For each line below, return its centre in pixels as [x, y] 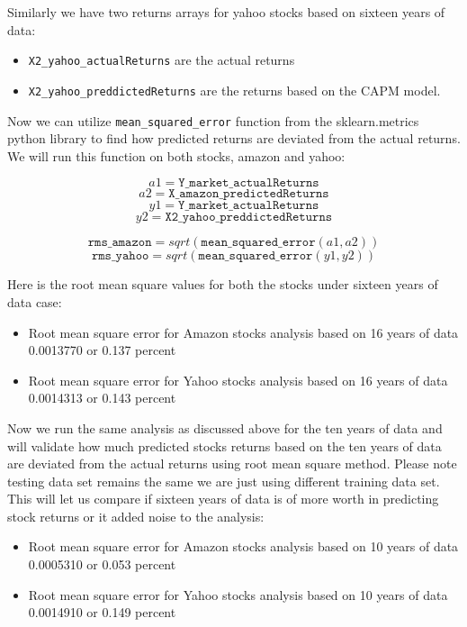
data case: [35, 301]
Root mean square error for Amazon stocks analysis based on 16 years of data [243, 332]
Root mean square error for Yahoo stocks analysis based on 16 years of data [238, 380]
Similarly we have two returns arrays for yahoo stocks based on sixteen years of [226, 12]
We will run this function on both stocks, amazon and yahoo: [176, 155]
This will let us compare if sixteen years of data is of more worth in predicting [223, 499]
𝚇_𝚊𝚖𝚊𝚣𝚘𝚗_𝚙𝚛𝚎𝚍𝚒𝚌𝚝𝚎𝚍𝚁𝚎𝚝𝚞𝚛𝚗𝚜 [249, 194]
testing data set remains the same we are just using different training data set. [224, 481]
